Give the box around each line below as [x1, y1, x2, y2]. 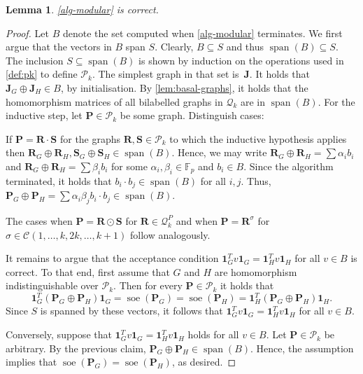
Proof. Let [6, 25, 49, 40]
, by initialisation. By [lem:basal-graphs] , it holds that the [60, 80, 308, 95]
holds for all [187, 327, 239, 342]
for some [111, 158, 148, 173]
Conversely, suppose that [6, 327, 112, 342]
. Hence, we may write [171, 145, 267, 160]
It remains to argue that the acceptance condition [6, 251, 219, 265]
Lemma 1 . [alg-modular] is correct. [6, 2, 159, 16]
